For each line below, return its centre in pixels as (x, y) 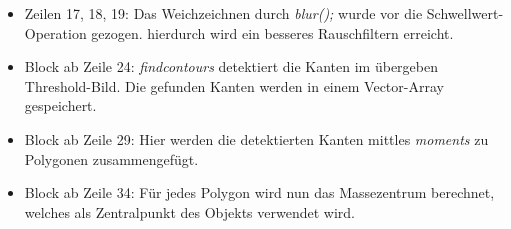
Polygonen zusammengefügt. (111, 158)
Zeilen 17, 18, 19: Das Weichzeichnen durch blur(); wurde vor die (223, 13)
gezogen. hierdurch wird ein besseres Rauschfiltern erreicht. (272, 32)
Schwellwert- (465, 13)
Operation (55, 32)
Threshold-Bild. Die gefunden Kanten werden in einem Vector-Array (234, 85)
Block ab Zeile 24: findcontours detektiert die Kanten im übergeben (231, 66)
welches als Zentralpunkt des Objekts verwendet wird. (189, 211)
